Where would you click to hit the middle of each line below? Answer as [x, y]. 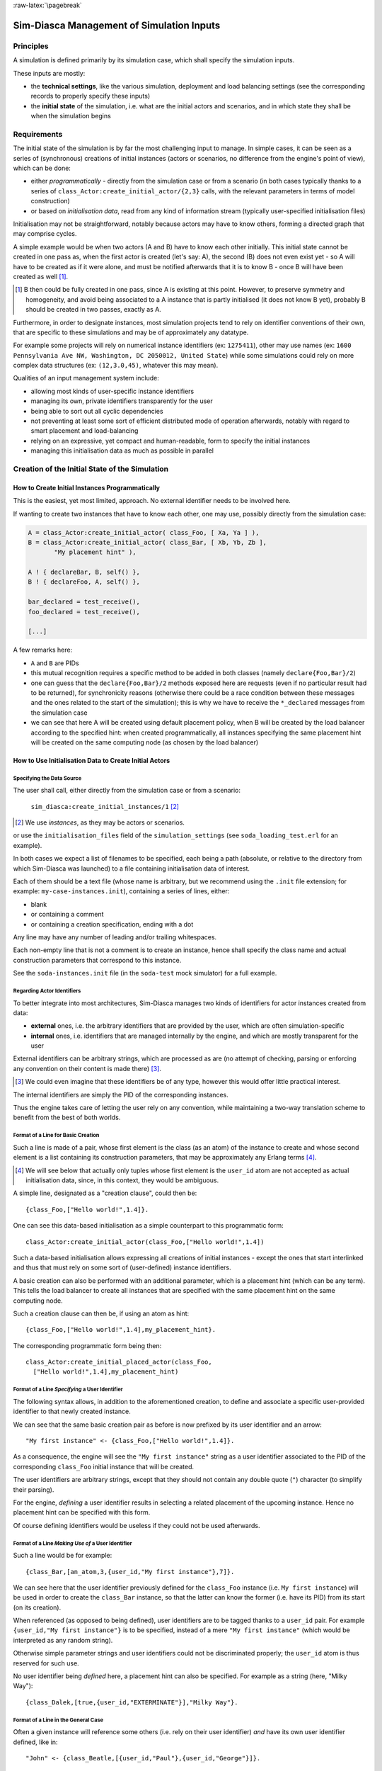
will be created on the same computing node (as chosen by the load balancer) [145, 742]
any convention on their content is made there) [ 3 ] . [87, 1068]
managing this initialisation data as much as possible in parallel [122, 451]
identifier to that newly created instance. [72, 1411]
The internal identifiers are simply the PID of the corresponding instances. [121, 1094]
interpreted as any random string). [63, 1640]
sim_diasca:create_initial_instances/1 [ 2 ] [105, 806]
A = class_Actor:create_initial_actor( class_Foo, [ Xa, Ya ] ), [144, 532]
